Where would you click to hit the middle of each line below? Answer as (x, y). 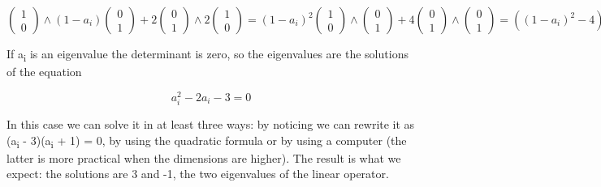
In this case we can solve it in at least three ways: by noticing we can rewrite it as (211, 123)
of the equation (44, 72)
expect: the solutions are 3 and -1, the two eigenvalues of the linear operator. (198, 174)
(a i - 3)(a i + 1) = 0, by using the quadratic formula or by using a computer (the (207, 141)
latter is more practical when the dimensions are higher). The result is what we (204, 157)
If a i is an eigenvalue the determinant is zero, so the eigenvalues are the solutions (208, 55)
